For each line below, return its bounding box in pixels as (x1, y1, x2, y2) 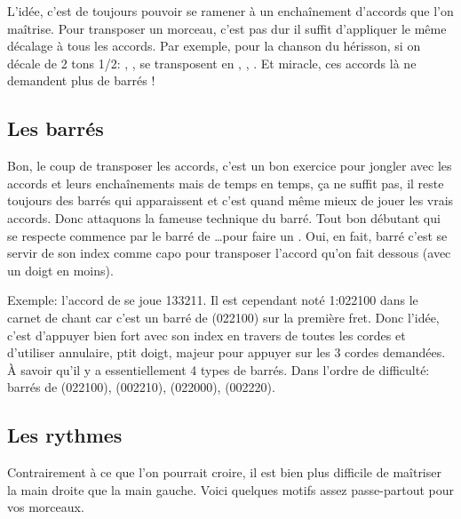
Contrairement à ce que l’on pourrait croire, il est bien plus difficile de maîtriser (7, 463, 441, 482)
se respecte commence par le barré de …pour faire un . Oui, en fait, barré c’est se (7, 226, 448, 244)
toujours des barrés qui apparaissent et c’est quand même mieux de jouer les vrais (7, 191, 454, 210)
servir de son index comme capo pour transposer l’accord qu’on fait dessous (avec (7, 244, 451, 262)
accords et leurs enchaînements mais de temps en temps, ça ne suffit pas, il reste (7, 173, 444, 192)
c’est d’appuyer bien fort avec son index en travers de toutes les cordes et (7, 325, 406, 344)
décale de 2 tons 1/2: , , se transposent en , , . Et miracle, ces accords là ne (7, 53, 417, 72)
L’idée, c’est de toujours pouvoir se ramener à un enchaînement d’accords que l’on (7, 2, 454, 20)
